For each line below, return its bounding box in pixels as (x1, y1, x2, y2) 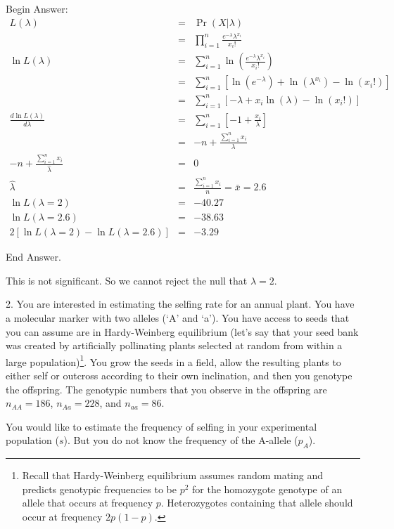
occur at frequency (22, 509, 103, 523)
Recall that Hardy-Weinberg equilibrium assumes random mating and (22, 468, 324, 483)
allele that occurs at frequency (22, 495, 153, 510)
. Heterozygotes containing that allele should (160, 495, 353, 510)
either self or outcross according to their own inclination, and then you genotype (6, 367, 352, 382)
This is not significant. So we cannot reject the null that (6, 273, 248, 287)
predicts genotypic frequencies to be (22, 481, 177, 496)
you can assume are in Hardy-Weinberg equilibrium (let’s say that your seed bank (6, 324, 359, 339)
